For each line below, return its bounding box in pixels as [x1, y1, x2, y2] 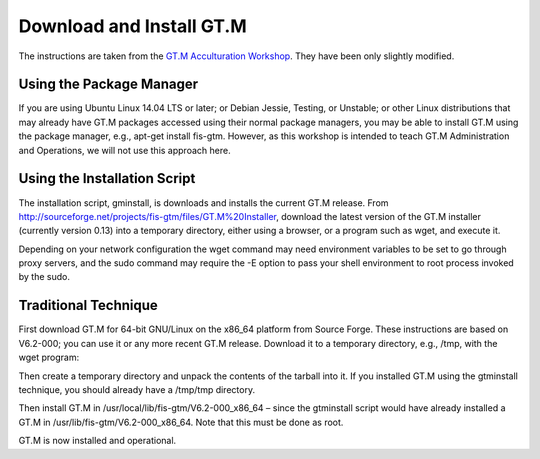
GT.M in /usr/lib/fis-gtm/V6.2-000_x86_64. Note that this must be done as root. [18, 416, 344, 428]
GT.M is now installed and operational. [18, 435, 177, 447]
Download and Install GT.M [18, 15, 247, 37]
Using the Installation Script [18, 170, 196, 187]
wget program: [18, 351, 80, 364]
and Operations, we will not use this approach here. [18, 144, 231, 156]
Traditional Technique [18, 297, 159, 314]
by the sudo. [18, 271, 70, 283]
